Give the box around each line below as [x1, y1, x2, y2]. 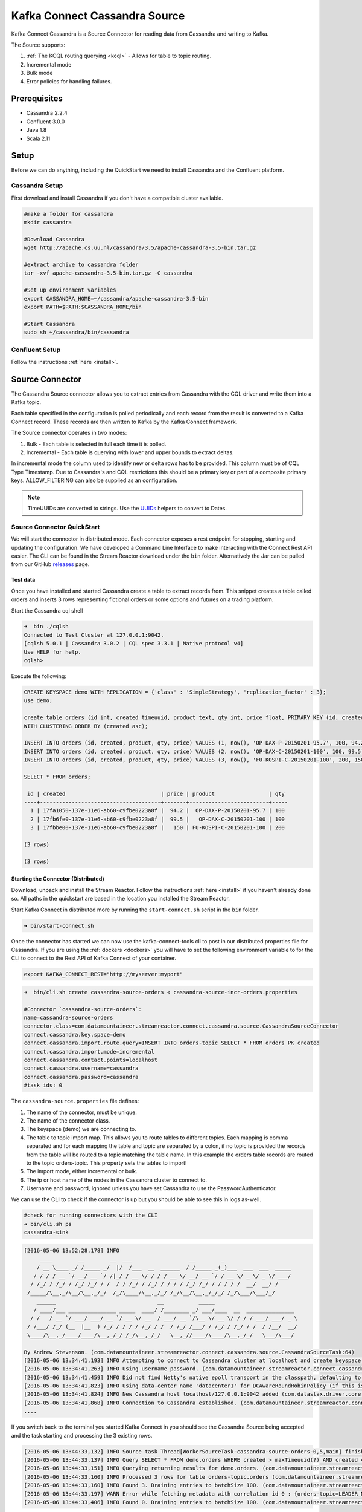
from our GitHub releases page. [11, 561, 90, 568]
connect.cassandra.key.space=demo [24, 1031, 126, 1038]
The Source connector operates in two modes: [11, 429, 127, 437]
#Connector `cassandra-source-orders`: [24, 1006, 142, 1012]
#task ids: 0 [24, 1082, 63, 1089]
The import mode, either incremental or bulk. [26, 1168, 138, 1175]
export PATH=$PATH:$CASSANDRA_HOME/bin [24, 303, 142, 310]
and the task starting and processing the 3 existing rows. [11, 1432, 153, 1439]
